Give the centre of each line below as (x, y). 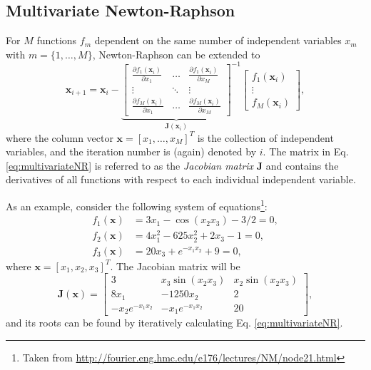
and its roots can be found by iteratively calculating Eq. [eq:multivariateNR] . (174, 323)
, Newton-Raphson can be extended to (176, 54)
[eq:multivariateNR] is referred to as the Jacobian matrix (130, 165)
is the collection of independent (265, 137)
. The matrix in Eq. (306, 151)
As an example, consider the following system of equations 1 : (137, 205)
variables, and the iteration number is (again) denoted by (131, 151)
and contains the (302, 165)
